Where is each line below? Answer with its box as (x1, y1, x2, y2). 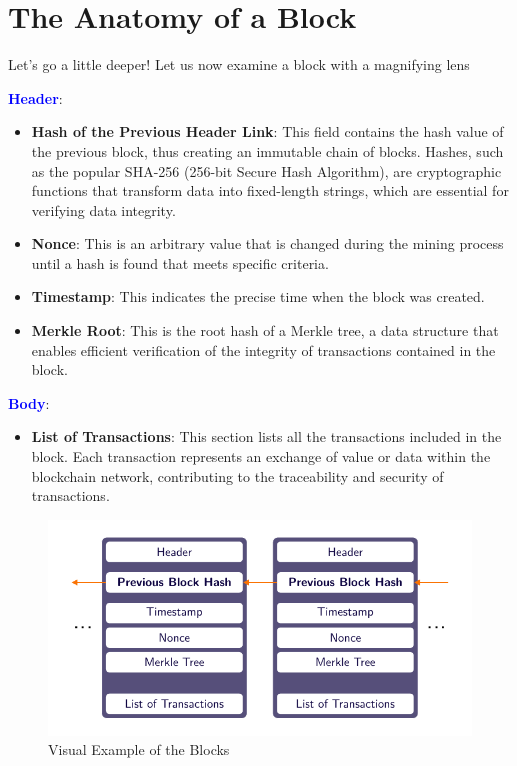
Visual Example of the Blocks (48, 739, 230, 760)
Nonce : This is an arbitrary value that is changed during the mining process (31, 233, 504, 254)
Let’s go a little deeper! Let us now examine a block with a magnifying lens (8, 54, 470, 75)
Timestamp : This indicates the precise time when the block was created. (31, 286, 485, 307)
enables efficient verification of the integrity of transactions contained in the (31, 339, 496, 360)
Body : (8, 392, 50, 413)
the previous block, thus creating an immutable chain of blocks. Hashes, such (31, 140, 504, 161)
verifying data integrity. (31, 199, 176, 220)
